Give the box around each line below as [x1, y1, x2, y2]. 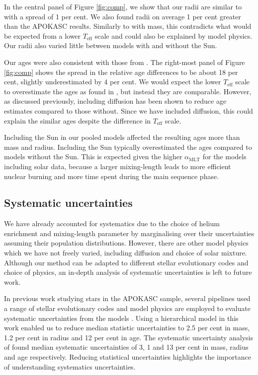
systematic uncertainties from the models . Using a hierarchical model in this [4, 312, 239, 323]
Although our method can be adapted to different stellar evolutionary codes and [4, 257, 249, 267]
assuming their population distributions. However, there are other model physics [4, 238, 249, 248]
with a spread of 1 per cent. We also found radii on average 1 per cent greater [4, 11, 241, 21]
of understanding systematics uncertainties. [4, 361, 136, 372]
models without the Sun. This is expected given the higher [4, 151, 182, 162]
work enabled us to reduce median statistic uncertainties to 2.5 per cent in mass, [4, 322, 250, 333]
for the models [202, 151, 247, 162]
